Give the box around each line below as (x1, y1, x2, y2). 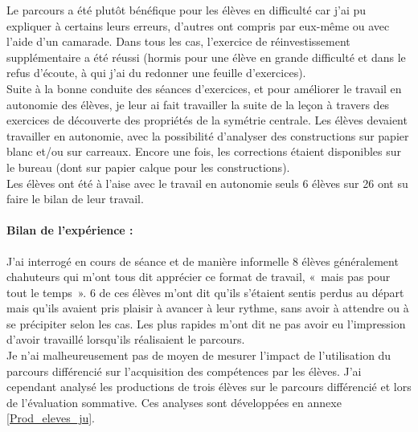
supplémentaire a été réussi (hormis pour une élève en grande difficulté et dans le (6, 48, 406, 65)
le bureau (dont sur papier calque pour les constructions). (6, 158, 290, 175)
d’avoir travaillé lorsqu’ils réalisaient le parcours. (6, 331, 245, 348)
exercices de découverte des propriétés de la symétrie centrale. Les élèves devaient (6, 112, 408, 128)
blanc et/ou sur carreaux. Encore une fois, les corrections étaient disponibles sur (6, 143, 402, 160)
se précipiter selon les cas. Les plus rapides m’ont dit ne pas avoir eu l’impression (6, 315, 406, 332)
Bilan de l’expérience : (6, 222, 133, 238)
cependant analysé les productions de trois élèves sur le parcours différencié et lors (6, 378, 412, 395)
